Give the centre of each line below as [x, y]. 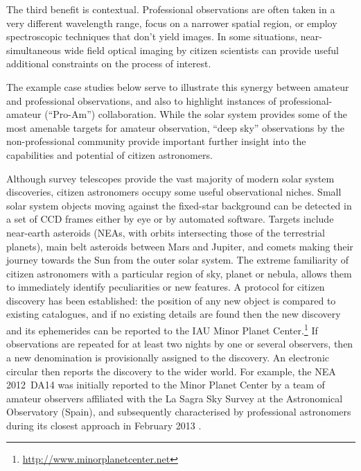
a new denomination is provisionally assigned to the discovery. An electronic [168, 357]
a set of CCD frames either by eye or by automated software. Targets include [170, 219]
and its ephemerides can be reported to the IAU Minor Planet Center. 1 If [162, 329]
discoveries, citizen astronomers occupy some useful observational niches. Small [174, 192]
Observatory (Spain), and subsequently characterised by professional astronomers [179, 412]
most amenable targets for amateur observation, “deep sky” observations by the [175, 127]
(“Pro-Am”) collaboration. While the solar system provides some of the [196, 114]
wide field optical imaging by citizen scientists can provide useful [201, 50]
